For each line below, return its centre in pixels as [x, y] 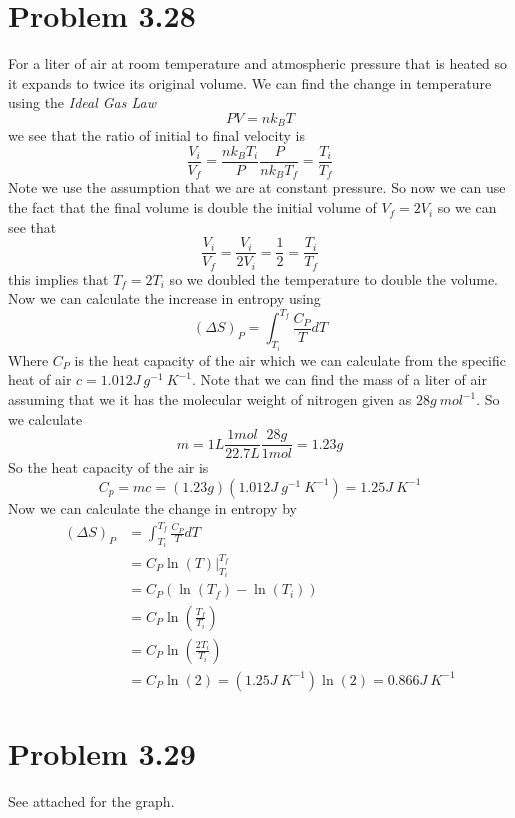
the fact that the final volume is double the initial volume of [192, 207]
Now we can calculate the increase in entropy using [164, 298]
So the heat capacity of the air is [108, 467]
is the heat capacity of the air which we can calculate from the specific [290, 359]
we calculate [45, 418]
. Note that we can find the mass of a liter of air [339, 379]
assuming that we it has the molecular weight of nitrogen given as [210, 399]
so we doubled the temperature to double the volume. [333, 278]
